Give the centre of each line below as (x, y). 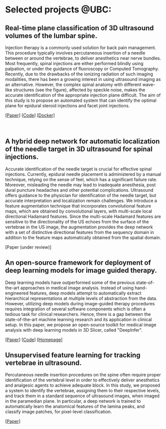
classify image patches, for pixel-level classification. (59, 412)
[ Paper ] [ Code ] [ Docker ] (30, 115)
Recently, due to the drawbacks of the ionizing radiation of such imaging (79, 74)
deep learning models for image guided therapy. (81, 270)
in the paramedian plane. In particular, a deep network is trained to (73, 401)
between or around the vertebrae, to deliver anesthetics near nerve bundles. (83, 58)
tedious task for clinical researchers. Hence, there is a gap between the (78, 314)
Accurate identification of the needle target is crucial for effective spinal (79, 169)
